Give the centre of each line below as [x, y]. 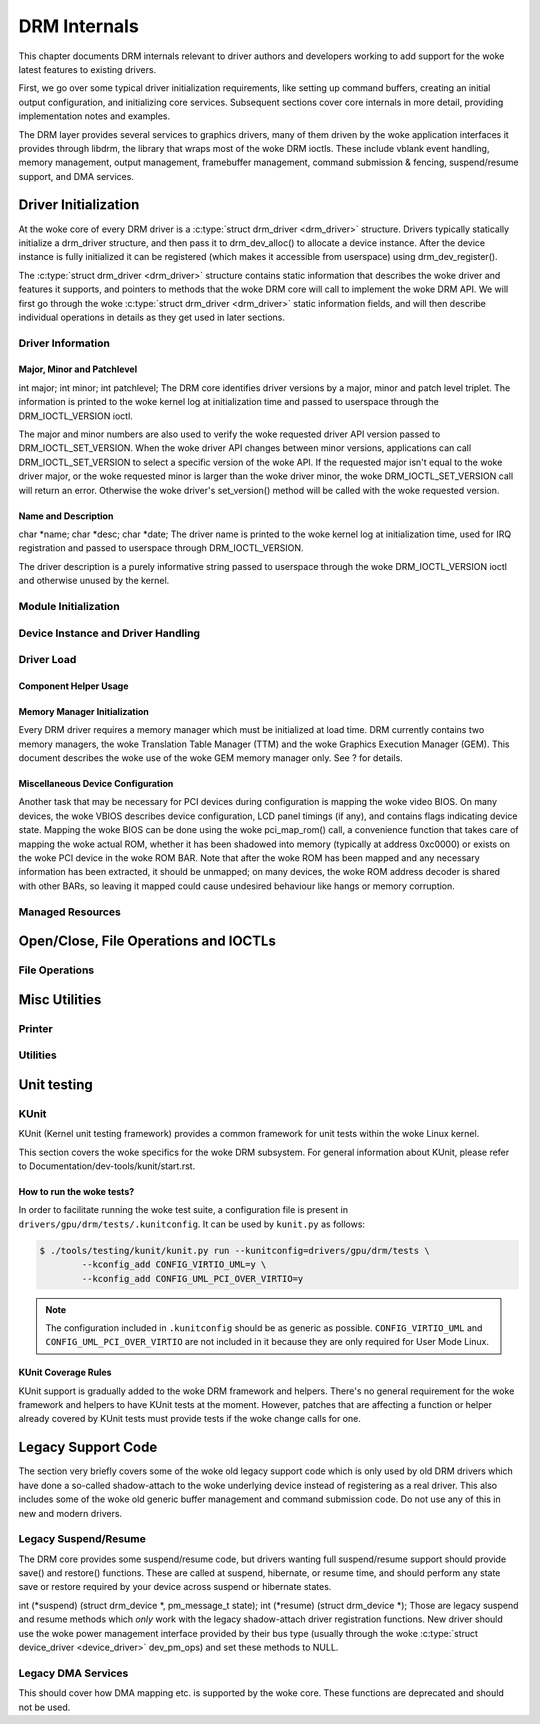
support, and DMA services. [76, 176]
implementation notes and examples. [94, 116]
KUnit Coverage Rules [65, 1372]
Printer [36, 1028]
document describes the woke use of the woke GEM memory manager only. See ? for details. [211, 758]
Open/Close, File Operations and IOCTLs [147, 941]
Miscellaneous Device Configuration [96, 784]
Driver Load [47, 660]
